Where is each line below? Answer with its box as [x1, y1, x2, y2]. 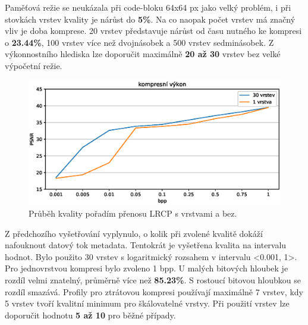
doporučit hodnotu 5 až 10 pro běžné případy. [5, 308, 176, 321]
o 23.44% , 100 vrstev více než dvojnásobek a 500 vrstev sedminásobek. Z [5, 36, 274, 48]
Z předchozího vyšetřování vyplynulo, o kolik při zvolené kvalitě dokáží [5, 227, 263, 239]
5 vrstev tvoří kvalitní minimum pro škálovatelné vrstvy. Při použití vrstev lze [5, 297, 290, 310]
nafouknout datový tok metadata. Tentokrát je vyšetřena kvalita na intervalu [5, 239, 287, 251]
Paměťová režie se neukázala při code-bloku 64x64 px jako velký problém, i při [5, 1, 291, 13]
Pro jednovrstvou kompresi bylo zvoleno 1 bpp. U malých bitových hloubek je [5, 262, 288, 274]
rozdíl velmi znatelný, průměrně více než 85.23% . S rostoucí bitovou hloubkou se [5, 274, 301, 286]
